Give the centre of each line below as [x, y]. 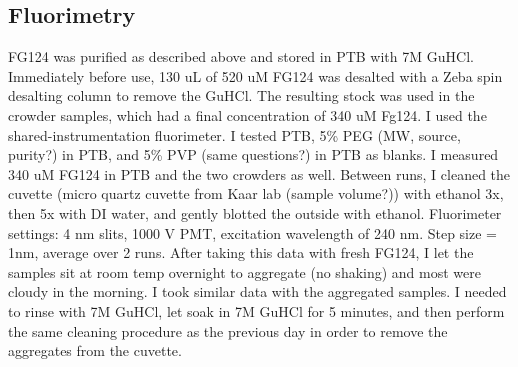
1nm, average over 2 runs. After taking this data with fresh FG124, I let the [241, 252]
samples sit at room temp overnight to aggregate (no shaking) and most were [244, 271]
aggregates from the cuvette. [95, 350]
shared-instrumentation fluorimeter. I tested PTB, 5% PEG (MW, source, [234, 134]
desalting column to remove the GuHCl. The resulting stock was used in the [241, 95]
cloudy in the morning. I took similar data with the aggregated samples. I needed [257, 291]
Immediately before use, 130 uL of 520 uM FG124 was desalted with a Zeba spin [255, 75]
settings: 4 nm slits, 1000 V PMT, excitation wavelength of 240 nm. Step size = [252, 232]
